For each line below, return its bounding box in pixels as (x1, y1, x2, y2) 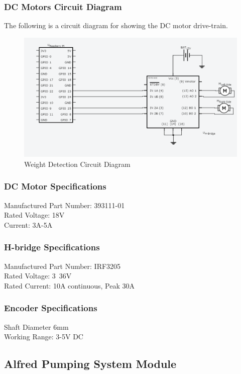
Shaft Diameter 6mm (4, 321, 69, 332)
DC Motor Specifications (4, 180, 106, 193)
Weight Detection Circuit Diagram (24, 158, 131, 169)
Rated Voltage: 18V (4, 210, 65, 220)
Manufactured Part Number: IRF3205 (4, 260, 121, 271)
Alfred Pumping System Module (4, 356, 177, 371)
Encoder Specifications (4, 302, 97, 314)
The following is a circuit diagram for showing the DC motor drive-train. (4, 20, 228, 31)
